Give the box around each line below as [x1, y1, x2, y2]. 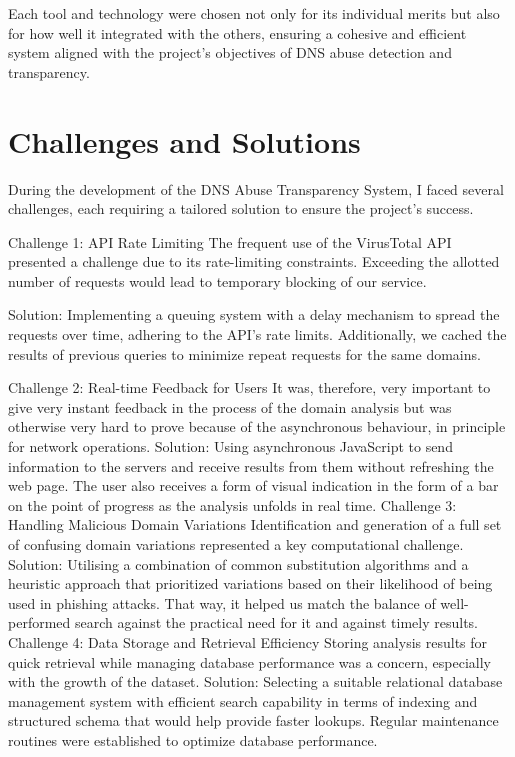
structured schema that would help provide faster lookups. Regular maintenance [8, 710, 499, 731]
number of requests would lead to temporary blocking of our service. [8, 270, 427, 291]
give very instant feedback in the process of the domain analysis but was [8, 396, 452, 417]
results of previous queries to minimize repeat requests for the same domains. [8, 343, 481, 364]
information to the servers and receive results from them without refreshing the [8, 455, 494, 476]
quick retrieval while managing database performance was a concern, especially [8, 651, 492, 672]
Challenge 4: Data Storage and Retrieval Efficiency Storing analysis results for [8, 631, 488, 652]
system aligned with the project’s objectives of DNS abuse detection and [8, 42, 452, 63]
